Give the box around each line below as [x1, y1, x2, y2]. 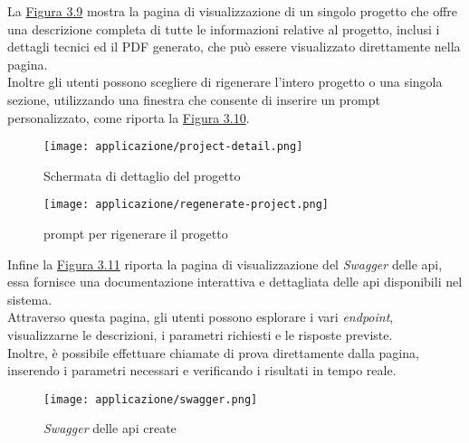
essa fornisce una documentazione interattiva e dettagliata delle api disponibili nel [7, 272, 463, 291]
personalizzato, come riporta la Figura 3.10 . [7, 108, 250, 127]
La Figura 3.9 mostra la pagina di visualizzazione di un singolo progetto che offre [7, 2, 458, 20]
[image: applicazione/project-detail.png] [43, 140, 303, 154]
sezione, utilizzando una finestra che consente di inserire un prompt [7, 90, 380, 108]
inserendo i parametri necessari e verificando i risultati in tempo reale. [7, 361, 397, 380]
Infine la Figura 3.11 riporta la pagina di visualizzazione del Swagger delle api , [7, 254, 443, 273]
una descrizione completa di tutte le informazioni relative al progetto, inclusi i [7, 19, 440, 38]
